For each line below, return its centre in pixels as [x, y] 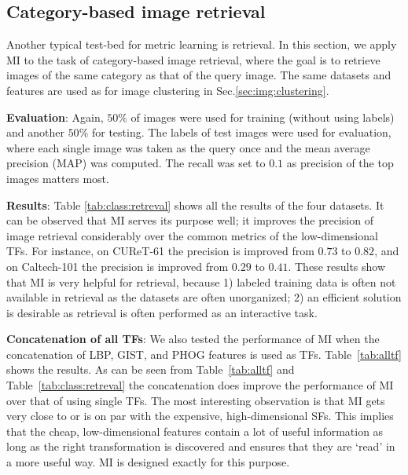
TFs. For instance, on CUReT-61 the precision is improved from [160, 251]
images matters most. [58, 178]
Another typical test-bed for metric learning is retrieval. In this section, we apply [202, 44]
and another [35, 132]
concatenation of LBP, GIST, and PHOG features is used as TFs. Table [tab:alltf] [204, 354]
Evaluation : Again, [55, 117]
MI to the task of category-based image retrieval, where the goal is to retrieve [193, 59]
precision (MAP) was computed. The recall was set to [136, 163]
